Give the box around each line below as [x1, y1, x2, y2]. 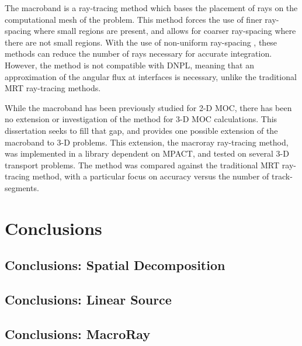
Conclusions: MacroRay [5, 324, 151, 342]
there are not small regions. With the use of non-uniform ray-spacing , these [5, 36, 277, 48]
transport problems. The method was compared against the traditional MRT [5, 158, 280, 171]
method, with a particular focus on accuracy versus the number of [32, 170, 269, 182]
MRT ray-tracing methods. [5, 82, 101, 94]
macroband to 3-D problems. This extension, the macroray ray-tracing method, [5, 136, 289, 148]
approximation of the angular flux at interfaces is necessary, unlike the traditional [5, 70, 297, 82]
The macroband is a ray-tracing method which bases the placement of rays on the [5, 2, 298, 13]
